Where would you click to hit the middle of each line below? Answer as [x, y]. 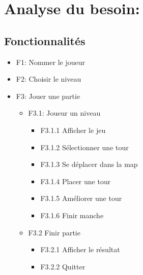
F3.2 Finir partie [54, 232]
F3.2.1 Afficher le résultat [80, 249]
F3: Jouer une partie [48, 96]
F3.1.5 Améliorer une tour [81, 198]
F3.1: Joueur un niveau [64, 113]
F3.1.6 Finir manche [72, 215]
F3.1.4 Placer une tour [76, 181]
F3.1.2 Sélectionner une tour [84, 147]
